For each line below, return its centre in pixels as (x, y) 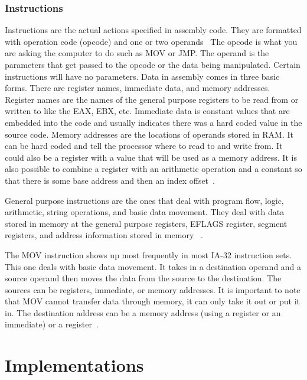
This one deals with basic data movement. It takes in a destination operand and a (153, 266)
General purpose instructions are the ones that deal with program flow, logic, (144, 200)
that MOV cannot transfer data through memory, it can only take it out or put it (153, 301)
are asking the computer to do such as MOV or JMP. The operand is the (137, 53)
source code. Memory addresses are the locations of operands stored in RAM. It (149, 134)
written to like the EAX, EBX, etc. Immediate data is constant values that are (147, 111)
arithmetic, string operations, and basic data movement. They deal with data (145, 212)
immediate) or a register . (52, 324)
